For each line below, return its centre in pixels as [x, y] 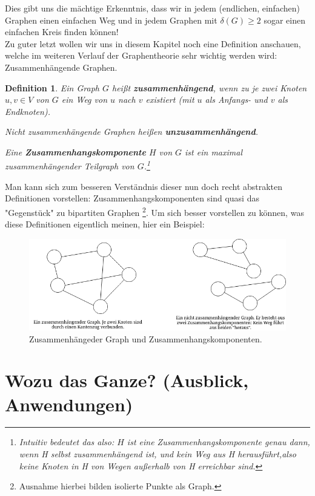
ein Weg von [85, 100]
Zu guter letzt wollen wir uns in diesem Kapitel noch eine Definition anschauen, [153, 43]
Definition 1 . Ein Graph [52, 87]
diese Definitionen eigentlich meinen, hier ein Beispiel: [105, 224]
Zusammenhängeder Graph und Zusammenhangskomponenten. [146, 338]
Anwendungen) [69, 404]
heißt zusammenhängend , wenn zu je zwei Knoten [209, 87]
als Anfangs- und [236, 100]
